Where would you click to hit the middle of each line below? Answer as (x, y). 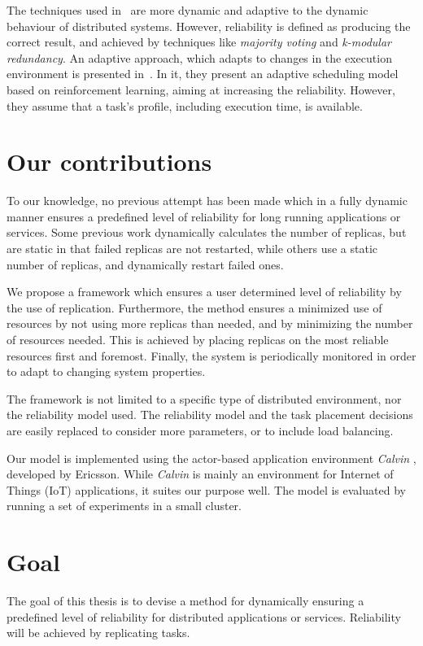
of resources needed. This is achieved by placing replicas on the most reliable (198, 340)
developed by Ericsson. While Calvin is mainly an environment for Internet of (200, 474)
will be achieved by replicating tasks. (98, 633)
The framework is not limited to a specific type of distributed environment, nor (204, 398)
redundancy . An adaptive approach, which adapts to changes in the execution (199, 57)
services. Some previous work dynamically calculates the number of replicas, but (207, 232)
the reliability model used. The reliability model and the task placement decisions (210, 415)
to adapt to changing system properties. (106, 371)
